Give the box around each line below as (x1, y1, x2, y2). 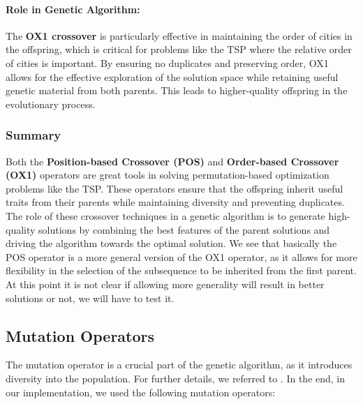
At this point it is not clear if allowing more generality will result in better (6, 276, 325, 291)
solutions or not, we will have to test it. (6, 290, 175, 305)
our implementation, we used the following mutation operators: (6, 384, 276, 399)
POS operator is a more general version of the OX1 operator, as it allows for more (6, 249, 357, 264)
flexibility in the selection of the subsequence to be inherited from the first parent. (6, 263, 357, 278)
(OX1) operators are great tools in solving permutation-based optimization (6, 167, 329, 182)
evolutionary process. (6, 96, 96, 111)
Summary (6, 126, 61, 144)
